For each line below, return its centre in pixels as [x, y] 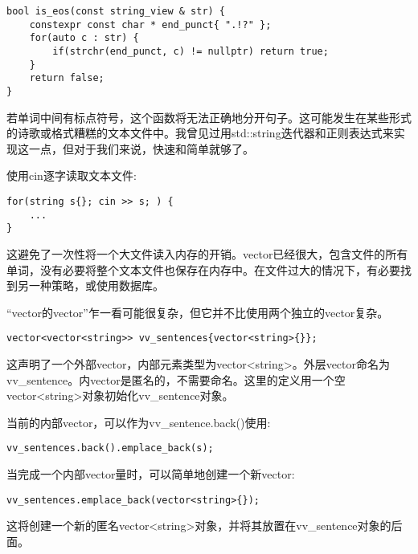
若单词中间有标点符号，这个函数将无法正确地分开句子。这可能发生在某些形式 [209, 117]
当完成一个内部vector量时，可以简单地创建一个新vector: [151, 474]
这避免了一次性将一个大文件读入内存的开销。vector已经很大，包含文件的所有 [207, 253]
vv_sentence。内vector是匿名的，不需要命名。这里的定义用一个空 [176, 379]
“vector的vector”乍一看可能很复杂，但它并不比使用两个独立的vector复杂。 [198, 312]
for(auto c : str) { [84, 38]
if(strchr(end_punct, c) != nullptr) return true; [191, 51]
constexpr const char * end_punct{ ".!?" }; [150, 24]
